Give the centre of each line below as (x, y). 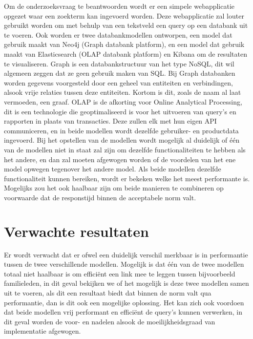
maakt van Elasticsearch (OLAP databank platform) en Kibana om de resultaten (126, 53)
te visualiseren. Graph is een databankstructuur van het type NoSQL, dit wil (119, 63)
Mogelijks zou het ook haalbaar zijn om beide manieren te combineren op (114, 188)
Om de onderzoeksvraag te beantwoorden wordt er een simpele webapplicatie (119, 6)
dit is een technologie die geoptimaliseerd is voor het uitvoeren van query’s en (120, 111)
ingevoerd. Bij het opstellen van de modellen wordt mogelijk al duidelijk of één (122, 140)
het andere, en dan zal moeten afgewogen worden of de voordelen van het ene (120, 159)
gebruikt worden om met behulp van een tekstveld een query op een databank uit (126, 25)
